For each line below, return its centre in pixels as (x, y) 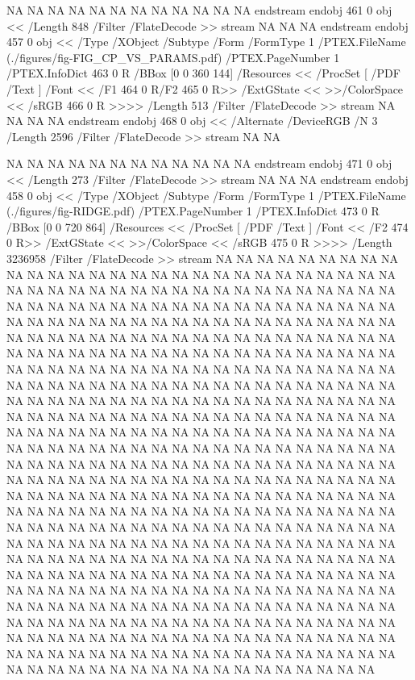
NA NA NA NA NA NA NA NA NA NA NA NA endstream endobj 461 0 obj (199, 10)
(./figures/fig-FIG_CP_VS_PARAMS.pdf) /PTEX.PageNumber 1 (173, 57)
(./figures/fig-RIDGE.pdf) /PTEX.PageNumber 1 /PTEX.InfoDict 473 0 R (193, 211)
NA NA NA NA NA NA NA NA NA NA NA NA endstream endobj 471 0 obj (199, 163)
